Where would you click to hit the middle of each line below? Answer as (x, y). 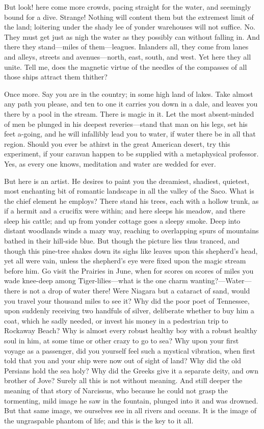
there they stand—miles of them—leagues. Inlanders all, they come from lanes (126, 47)
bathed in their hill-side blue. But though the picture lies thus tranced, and (122, 241)
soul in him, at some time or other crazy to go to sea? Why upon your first (122, 340)
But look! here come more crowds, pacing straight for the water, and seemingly (128, 7)
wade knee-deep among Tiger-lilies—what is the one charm (96, 280)
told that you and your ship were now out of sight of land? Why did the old (123, 360)
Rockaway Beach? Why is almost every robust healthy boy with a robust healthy (131, 330)
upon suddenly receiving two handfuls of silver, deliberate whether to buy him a (129, 311)
